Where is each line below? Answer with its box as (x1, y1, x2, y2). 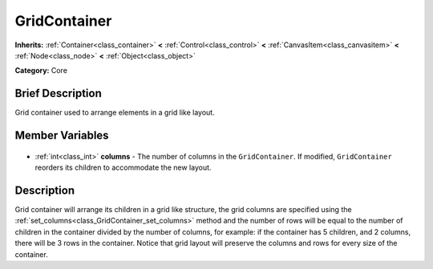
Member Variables (14, 129, 109, 143)
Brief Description (14, 86, 102, 100)
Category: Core (14, 66, 68, 75)
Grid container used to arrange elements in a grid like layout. (14, 108, 216, 118)
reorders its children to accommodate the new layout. (34, 163, 212, 172)
